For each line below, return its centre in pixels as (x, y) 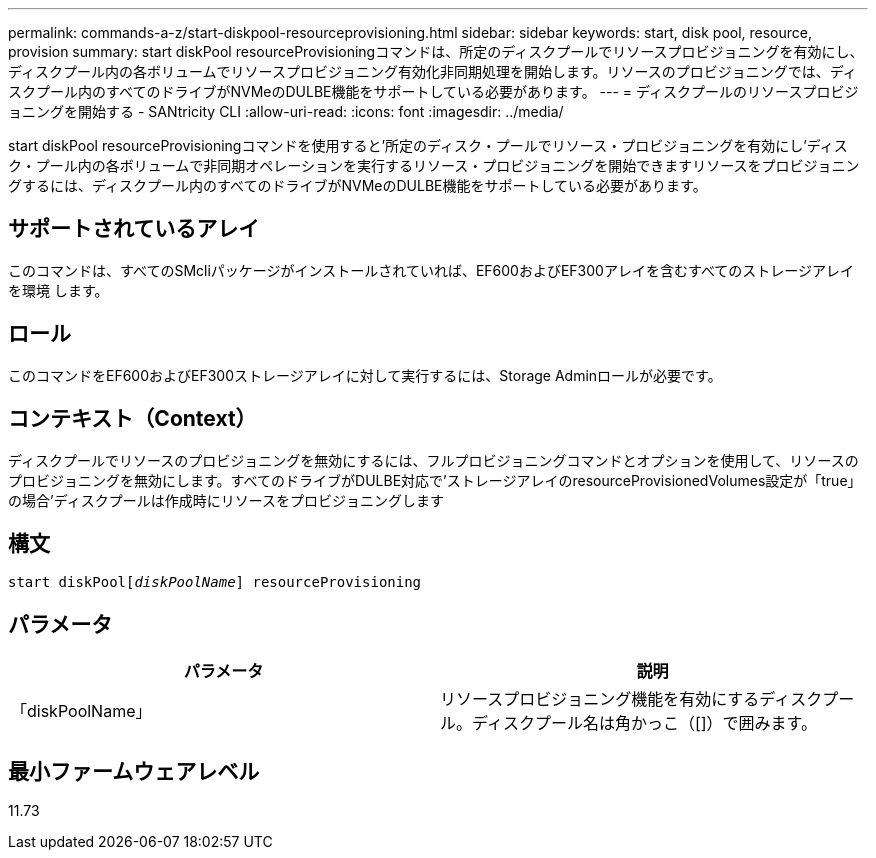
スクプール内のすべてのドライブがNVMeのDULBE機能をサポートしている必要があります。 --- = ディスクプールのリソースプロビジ (433, 91)
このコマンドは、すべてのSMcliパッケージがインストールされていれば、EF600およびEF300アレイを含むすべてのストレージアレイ (431, 270)
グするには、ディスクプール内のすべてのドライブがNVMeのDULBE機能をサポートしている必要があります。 (357, 185)
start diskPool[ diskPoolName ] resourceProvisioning (215, 582)
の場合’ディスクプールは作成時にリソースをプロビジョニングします (226, 500)
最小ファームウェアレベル (134, 771)
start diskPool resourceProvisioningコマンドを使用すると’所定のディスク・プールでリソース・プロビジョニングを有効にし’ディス (428, 145)
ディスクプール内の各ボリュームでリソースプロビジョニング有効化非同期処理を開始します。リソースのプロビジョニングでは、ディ (432, 71)
